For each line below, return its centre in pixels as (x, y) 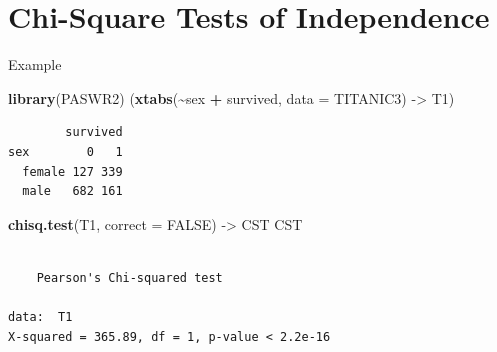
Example (35, 64)
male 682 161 (72, 191)
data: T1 (40, 317)
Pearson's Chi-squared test (129, 277)
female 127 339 (72, 171)
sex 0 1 (65, 151)
